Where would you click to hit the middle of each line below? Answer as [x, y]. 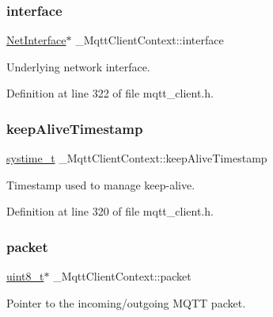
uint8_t [25, 276]
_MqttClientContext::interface [150, 40]
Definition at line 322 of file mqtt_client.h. [110, 93]
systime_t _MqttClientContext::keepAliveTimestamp [137, 158]
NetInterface [36, 40]
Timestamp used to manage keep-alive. [101, 184]
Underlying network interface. [78, 66]
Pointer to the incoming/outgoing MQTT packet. [126, 302]
